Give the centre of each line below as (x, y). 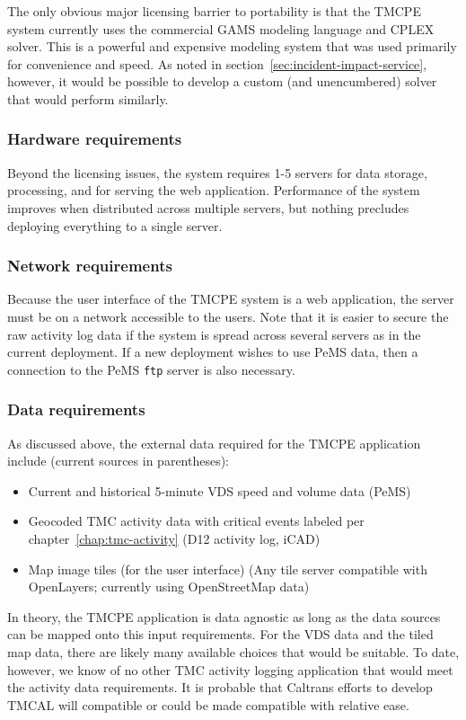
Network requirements (90, 266)
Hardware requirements (95, 139)
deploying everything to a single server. (115, 225)
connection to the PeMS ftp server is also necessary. (151, 369)
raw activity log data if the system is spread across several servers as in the (214, 334)
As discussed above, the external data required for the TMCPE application (214, 443)
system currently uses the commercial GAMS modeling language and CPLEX (221, 28)
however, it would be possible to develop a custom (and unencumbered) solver (222, 81)
